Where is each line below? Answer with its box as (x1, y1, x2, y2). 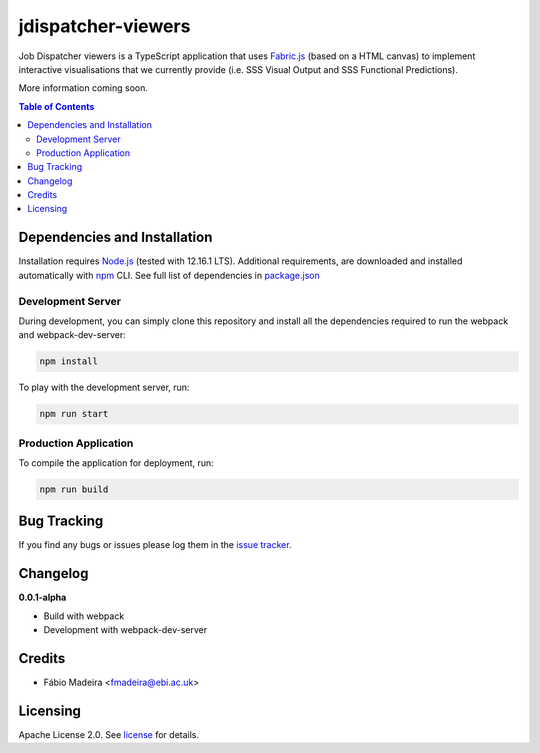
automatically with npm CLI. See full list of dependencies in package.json (18, 269, 320, 281)
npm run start (39, 408, 109, 420)
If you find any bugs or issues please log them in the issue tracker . (18, 539, 292, 551)
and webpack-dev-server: (18, 329, 126, 341)
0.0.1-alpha (18, 591, 67, 604)
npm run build (39, 483, 109, 495)
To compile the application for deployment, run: (18, 456, 214, 469)
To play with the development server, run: (18, 381, 190, 394)
